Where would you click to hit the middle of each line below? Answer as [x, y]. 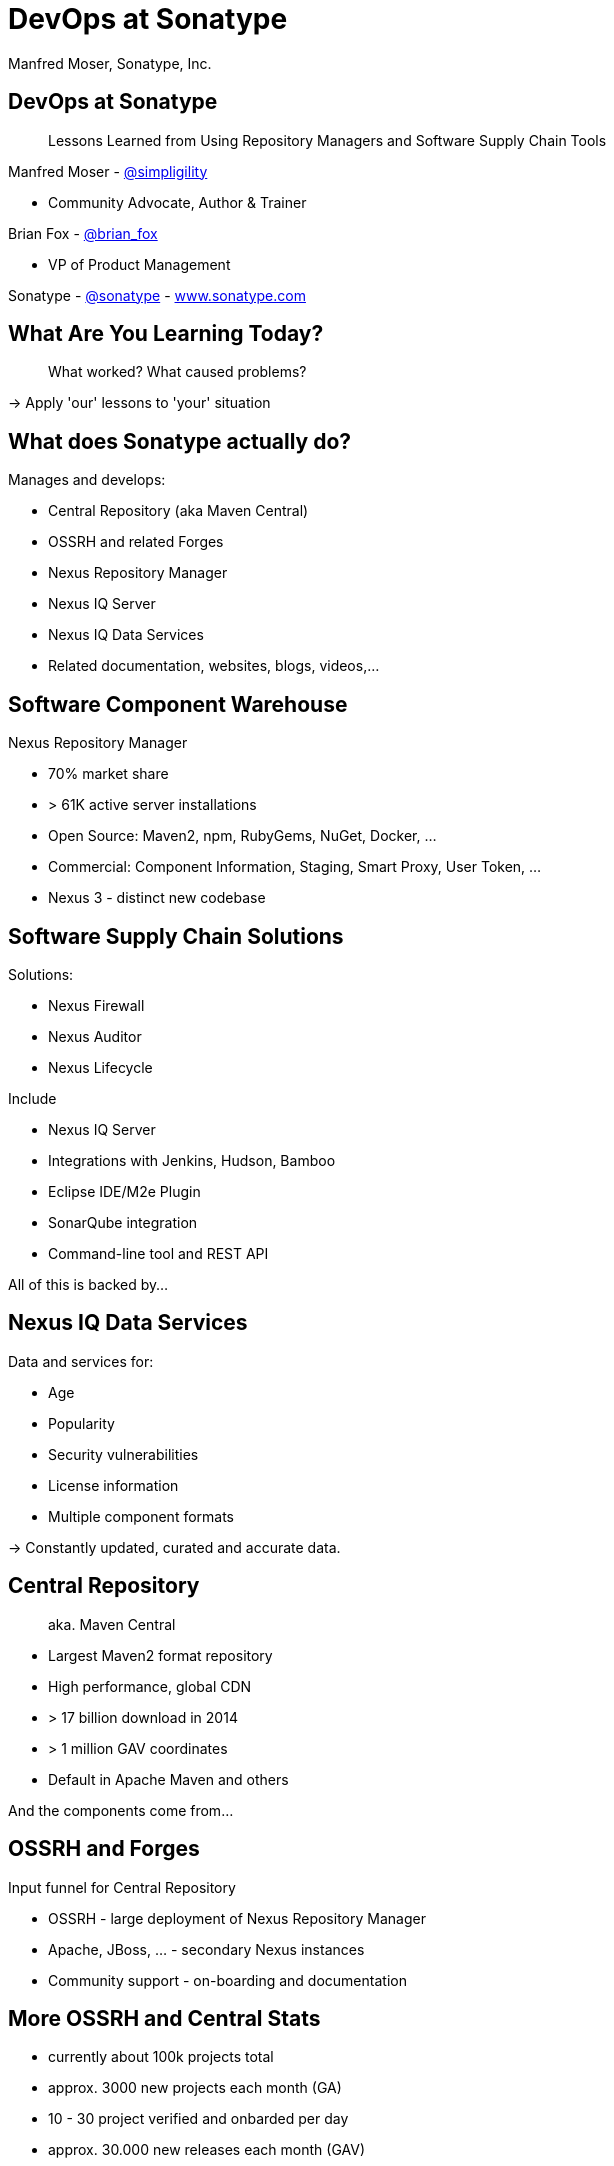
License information [113, 1485]
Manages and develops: [87, 480]
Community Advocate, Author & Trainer [177, 202]
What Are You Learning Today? [166, 334]
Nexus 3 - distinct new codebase [157, 898]
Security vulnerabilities [123, 1454]
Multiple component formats [141, 1516]
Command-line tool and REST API [158, 1253]
